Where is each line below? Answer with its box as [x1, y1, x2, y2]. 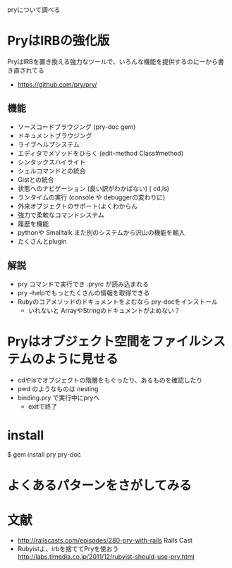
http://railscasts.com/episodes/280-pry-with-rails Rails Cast [17, 536, 193, 544]
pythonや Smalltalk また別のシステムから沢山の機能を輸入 [17, 228, 185, 237]
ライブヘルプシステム [17, 140, 80, 149]
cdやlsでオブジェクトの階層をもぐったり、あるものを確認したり [17, 376, 203, 384]
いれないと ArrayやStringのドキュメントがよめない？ [28, 306, 181, 314]
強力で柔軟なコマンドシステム [17, 210, 104, 219]
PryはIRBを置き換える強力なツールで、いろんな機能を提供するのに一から [7, 57, 219, 66]
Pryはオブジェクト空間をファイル [7, 333, 201, 350]
